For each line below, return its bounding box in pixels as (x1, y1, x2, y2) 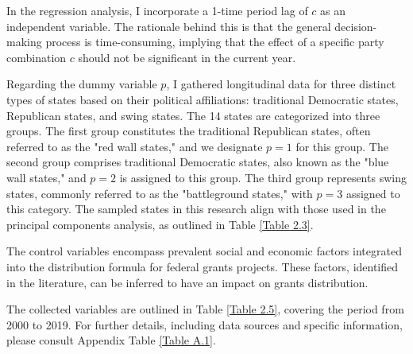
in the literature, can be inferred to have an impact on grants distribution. (6, 274, 369, 290)
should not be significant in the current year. (78, 49, 296, 65)
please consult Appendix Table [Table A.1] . (6, 332, 216, 348)
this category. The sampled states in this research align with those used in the (6, 200, 386, 217)
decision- (334, 18, 377, 34)
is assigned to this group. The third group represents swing (119, 169, 407, 185)
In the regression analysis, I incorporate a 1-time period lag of (6, 2, 308, 18)
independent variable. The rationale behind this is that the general (6, 18, 331, 34)
